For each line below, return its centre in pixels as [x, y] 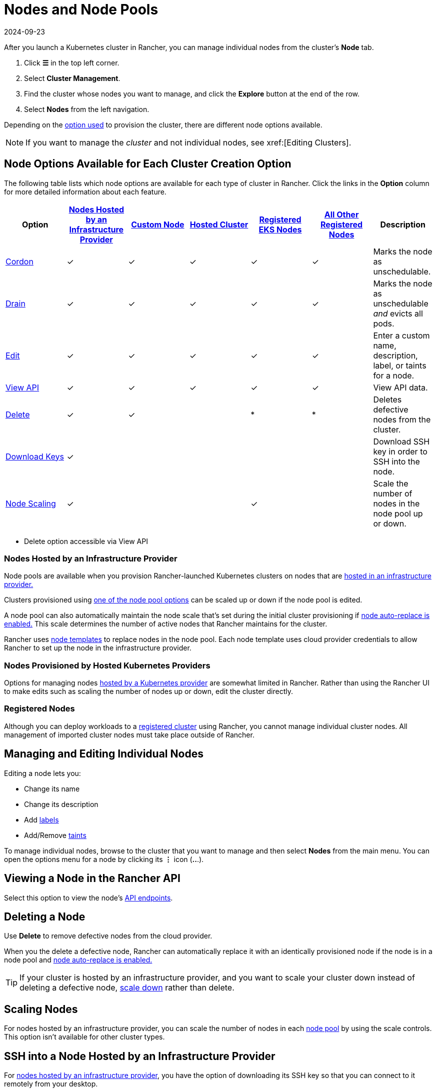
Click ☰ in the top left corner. [72, 62]
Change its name [52, 788]
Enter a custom [401, 335]
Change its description [61, 804]
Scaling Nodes [41, 1009]
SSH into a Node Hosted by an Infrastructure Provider [140, 1056]
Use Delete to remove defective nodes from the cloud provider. [108, 936]
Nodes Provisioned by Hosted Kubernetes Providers [107, 665]
